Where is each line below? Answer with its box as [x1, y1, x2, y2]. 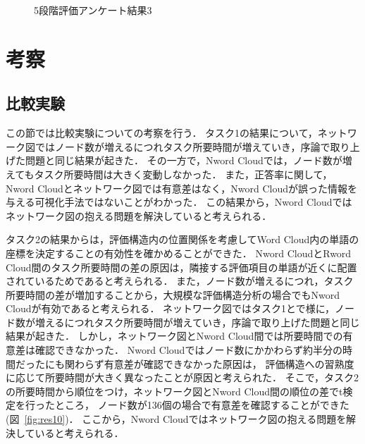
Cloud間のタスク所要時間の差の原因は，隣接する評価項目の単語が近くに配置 [6, 259, 357, 274]
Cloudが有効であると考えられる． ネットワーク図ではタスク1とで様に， [6, 301, 335, 316]
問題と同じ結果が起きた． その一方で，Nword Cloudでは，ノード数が [25, 153, 342, 168]
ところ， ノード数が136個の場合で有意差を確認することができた [54, 397, 349, 412]
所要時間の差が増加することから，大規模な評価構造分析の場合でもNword [6, 287, 340, 302]
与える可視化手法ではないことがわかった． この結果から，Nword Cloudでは [6, 195, 352, 209]
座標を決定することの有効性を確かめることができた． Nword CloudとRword [6, 245, 352, 260]
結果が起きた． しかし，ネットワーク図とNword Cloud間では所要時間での [6, 328, 343, 343]
